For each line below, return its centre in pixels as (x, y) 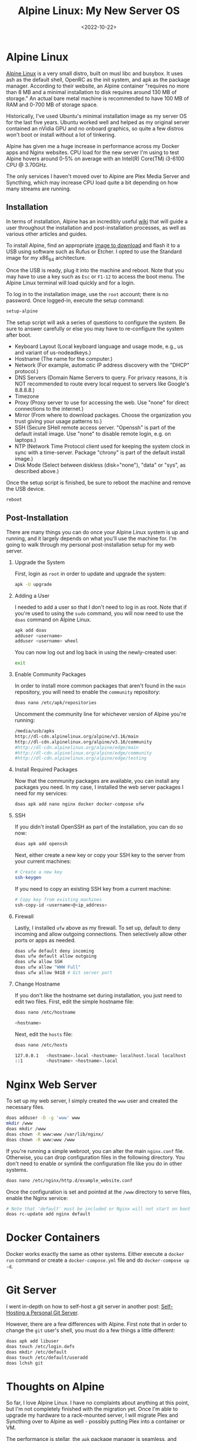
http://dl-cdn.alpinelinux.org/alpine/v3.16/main (77, 736)
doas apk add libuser (33, 1341)
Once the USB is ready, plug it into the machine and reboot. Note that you (95, 270)
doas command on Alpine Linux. (53, 619)
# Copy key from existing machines (58, 899)
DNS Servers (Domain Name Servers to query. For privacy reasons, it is (101, 378)
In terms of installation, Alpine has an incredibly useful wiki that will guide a (97, 221)
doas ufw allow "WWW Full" (48, 967)
